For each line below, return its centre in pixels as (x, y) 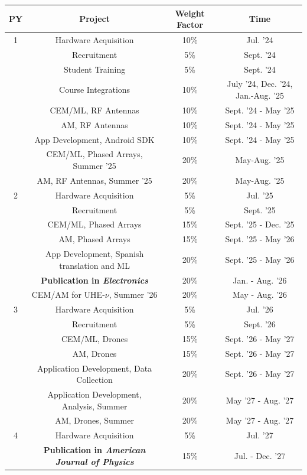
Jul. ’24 (260, 39)
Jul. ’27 (260, 435)
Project (94, 19)
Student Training (94, 69)
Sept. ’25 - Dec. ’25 (260, 224)
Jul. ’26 (260, 309)
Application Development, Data (95, 368)
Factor (190, 25)
